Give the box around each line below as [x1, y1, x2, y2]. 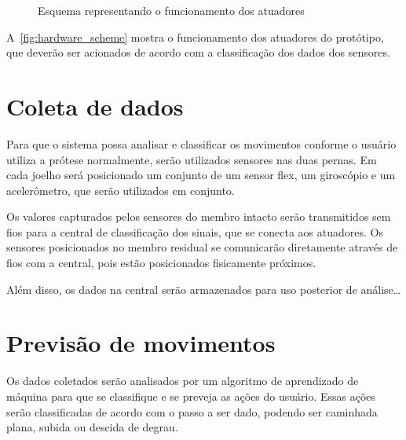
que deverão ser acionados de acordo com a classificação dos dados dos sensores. [6, 44, 390, 60]
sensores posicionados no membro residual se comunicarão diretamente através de [6, 239, 398, 255]
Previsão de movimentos [6, 327, 276, 359]
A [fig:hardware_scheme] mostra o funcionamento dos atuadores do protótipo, [6, 28, 384, 45]
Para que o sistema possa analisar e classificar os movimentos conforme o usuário [6, 135, 397, 152]
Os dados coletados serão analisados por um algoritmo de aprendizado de [6, 372, 359, 389]
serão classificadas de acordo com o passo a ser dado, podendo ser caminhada [6, 403, 378, 420]
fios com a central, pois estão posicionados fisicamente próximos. [6, 255, 316, 271]
